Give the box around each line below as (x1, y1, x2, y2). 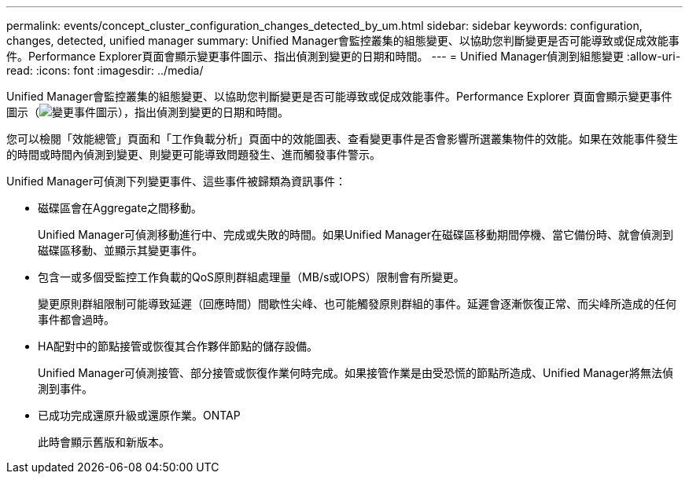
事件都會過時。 (38, 313, 115, 326)
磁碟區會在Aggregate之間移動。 (38, 201, 203, 214)
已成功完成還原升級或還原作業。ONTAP (38, 409, 241, 422)
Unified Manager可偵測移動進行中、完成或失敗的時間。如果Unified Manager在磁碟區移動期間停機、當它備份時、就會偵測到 (38, 228, 673, 241)
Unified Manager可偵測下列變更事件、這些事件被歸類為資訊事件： (6, 174, 346, 188)
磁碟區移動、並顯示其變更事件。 (38, 244, 203, 257)
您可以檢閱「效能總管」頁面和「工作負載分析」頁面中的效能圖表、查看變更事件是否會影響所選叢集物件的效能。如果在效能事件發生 (6, 132, 678, 145)
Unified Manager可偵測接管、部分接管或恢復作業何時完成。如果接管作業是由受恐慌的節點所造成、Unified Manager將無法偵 (38, 366, 673, 379)
